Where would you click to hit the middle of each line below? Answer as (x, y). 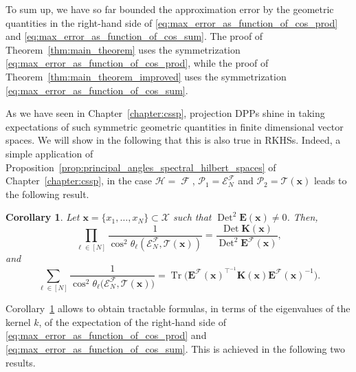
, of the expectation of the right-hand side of (132, 321)
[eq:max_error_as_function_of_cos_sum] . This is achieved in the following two (176, 348)
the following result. (47, 194)
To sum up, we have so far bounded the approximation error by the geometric (170, 9)
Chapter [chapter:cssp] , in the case (79, 180)
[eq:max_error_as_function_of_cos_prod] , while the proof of (137, 63)
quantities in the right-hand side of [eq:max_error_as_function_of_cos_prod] (172, 22)
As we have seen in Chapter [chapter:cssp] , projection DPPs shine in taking (165, 113)
